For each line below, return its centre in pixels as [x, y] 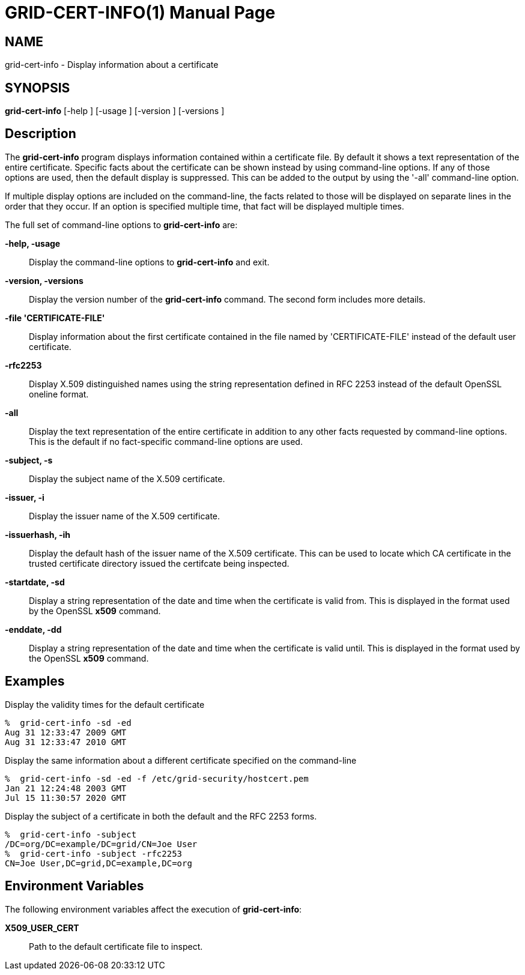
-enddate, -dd [33, 629]
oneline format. [59, 394]
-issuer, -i [25, 497]
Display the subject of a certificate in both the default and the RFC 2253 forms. [161, 816]
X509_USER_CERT [42, 928]
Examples [35, 681]
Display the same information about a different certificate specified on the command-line [181, 760]
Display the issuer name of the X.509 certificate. [125, 516]
